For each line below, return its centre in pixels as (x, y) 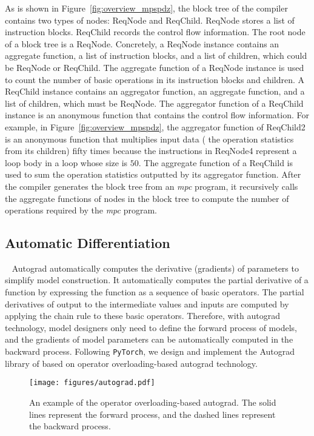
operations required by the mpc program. (81, 210)
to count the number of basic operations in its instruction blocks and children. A (155, 79)
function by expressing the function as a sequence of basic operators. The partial (155, 292)
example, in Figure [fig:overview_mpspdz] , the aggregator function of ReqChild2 (155, 126)
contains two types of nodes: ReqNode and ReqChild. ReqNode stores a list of (150, 20)
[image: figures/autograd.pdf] (92, 383)
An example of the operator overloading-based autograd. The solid (153, 402)
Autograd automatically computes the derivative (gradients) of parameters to (155, 268)
